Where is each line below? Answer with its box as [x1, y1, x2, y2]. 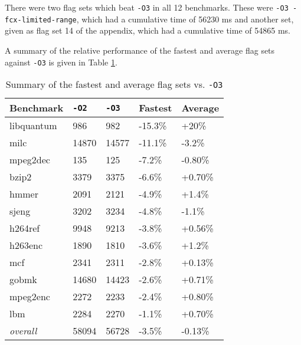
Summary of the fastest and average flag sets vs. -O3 [5, 77, 223, 91]
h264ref [9, 221, 40, 235]
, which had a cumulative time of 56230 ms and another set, [76, 12, 294, 25]
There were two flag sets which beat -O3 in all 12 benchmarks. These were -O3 [5, 1, 289, 13]
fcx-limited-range [5, 15, 77, 24]
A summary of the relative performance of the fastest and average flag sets [5, 44, 275, 56]
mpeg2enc [9, 290, 50, 304]
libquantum [9, 119, 57, 133]
